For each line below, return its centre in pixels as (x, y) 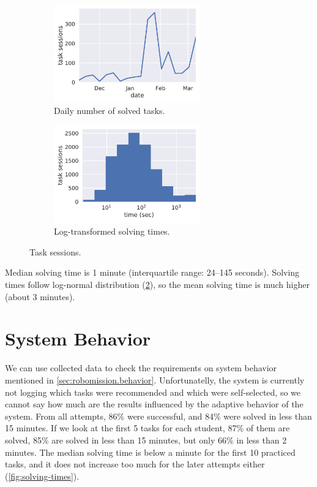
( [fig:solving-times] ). (42, 476)
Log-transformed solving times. (112, 231)
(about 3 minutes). (40, 296)
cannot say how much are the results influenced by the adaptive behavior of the (154, 404)
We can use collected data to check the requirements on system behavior (141, 368)
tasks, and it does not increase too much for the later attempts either (135, 464)
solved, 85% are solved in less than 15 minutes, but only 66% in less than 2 (146, 440)
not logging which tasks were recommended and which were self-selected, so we (153, 392)
